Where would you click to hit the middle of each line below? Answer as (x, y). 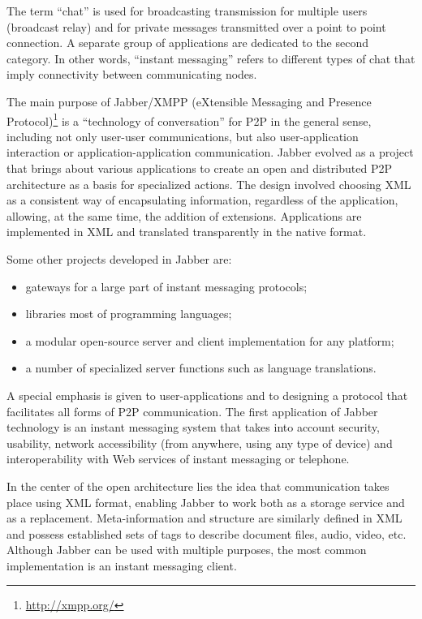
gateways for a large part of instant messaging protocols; (166, 286)
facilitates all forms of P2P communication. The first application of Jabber (192, 411)
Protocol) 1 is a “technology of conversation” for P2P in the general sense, (189, 119)
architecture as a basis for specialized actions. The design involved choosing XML (209, 184)
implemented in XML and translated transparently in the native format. (187, 232)
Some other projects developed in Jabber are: (119, 258)
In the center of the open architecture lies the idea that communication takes (198, 486)
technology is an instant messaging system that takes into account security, (193, 427)
